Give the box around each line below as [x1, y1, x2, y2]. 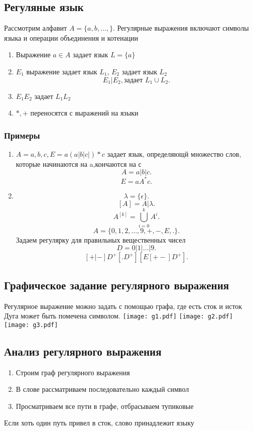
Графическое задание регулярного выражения [4, 277, 229, 292]
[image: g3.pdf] [4, 321, 58, 329]
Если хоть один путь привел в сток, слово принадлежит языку [4, 417, 194, 428]
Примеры [4, 129, 40, 141]
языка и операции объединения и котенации [4, 32, 139, 43]
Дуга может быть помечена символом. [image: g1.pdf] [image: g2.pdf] [4, 310, 233, 321]
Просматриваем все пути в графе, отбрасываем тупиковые [16, 400, 194, 411]
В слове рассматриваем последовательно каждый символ [16, 384, 189, 394]
